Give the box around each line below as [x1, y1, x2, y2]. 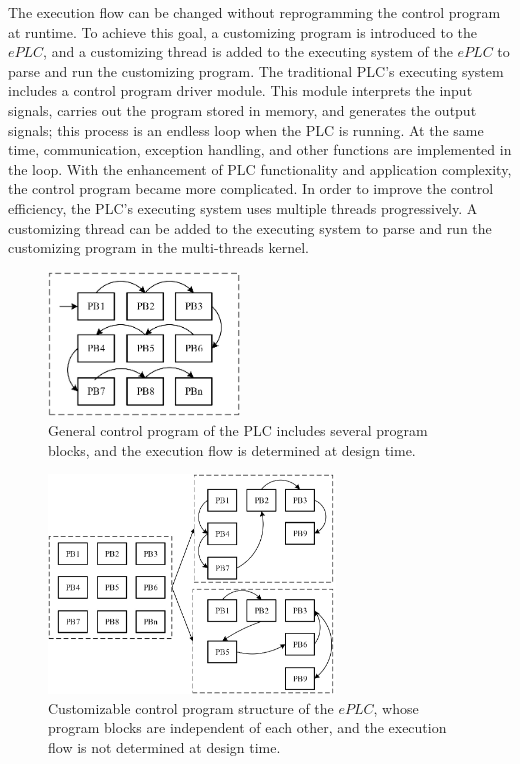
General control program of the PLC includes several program [48, 419, 428, 440]
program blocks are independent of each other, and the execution [48, 717, 447, 738]
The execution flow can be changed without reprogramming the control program [8, 2, 501, 22]
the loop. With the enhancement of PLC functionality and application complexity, [8, 158, 512, 179]
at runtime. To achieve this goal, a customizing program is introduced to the [8, 21, 477, 42]
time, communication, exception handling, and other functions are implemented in [8, 139, 512, 160]
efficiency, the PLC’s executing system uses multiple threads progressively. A [8, 197, 478, 218]
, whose [373, 697, 419, 718]
